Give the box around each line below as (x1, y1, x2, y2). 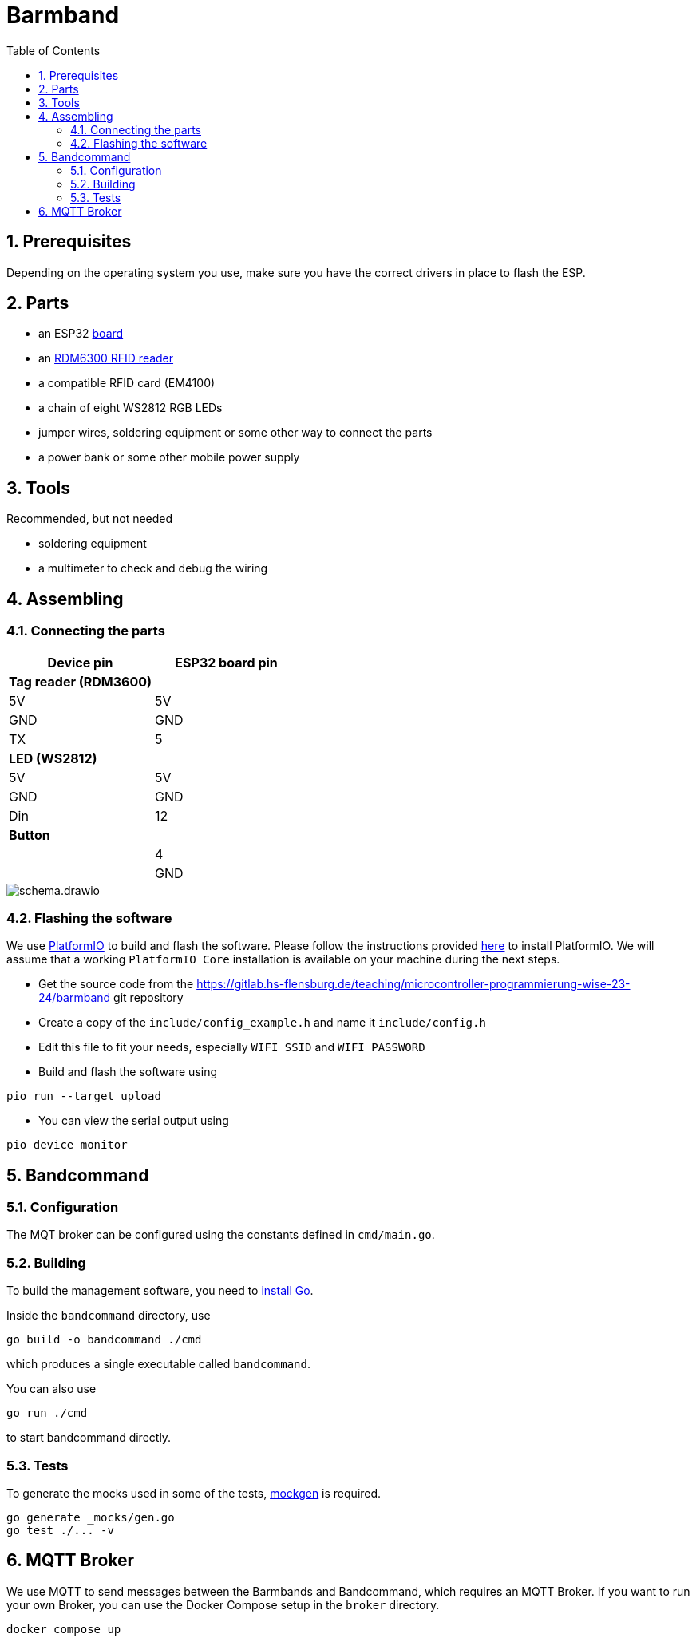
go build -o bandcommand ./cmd (6, 1333, 202, 1347)
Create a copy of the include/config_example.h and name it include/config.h (38, 1015, 486, 1030)
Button (9, 826, 50, 843)
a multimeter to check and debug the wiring (38, 561, 268, 576)
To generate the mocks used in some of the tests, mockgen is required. (6, 1486, 382, 1500)
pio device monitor (6, 1138, 128, 1152)
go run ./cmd (6, 1407, 88, 1420)
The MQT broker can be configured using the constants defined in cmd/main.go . (6, 1228, 435, 1242)
